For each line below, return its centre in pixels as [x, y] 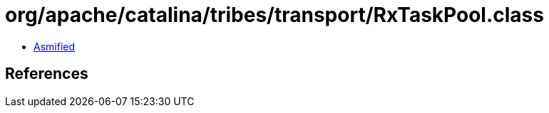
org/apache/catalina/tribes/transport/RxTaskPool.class [274, 15]
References [47, 74]
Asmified [55, 46]
